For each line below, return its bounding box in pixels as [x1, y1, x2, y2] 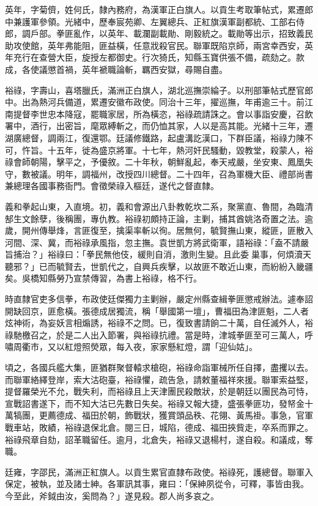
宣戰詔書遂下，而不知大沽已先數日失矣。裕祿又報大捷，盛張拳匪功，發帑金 [5, 396, 305, 409]
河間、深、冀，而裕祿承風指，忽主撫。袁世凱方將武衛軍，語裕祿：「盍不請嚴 [5, 236, 309, 248]
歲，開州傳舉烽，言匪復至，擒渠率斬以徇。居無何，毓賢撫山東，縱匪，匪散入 [5, 224, 313, 237]
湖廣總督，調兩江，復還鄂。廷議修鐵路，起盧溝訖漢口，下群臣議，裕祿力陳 [5, 131, 305, 144]
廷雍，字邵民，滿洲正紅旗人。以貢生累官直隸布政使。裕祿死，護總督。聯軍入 [5, 465, 313, 478]
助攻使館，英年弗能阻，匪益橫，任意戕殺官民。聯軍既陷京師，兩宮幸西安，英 [5, 39, 313, 51]
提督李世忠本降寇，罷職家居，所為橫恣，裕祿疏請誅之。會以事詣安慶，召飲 [13, 107, 313, 120]
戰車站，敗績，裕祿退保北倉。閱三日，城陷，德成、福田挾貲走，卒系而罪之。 [5, 421, 313, 433]
